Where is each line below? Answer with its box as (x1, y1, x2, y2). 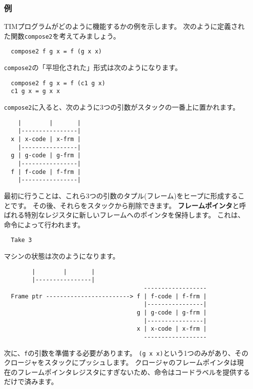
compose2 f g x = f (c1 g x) (11, 79, 105, 87)
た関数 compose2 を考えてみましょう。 (4, 30, 120, 41)
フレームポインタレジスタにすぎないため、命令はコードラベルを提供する (17, 366, 250, 377)
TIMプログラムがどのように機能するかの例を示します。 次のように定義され (4, 21, 245, 31)
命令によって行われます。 (4, 219, 84, 229)
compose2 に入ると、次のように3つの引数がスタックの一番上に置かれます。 (4, 102, 240, 112)
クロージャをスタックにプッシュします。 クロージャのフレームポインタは (4, 357, 237, 367)
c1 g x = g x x (11, 88, 60, 95)
